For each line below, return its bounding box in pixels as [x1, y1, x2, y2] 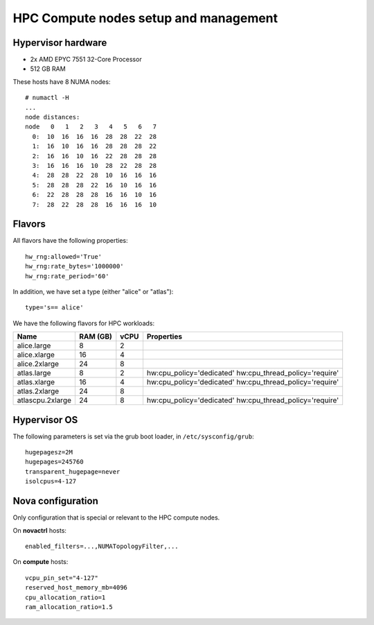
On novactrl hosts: [12, 526, 67, 534]
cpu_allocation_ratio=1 [25, 593, 106, 601]
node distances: [25, 113, 80, 121]
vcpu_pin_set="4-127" [25, 574, 98, 582]
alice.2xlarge [17, 359, 59, 369]
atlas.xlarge [17, 377, 55, 387]
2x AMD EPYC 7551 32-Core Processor [30, 55, 142, 64]
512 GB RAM [30, 65, 66, 73]
